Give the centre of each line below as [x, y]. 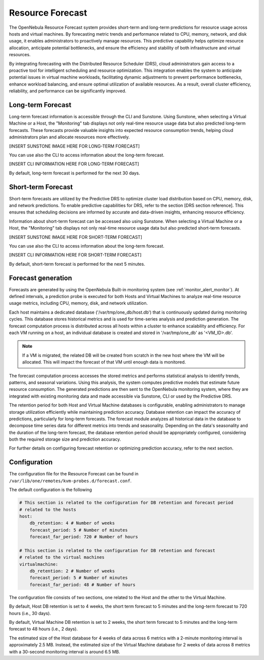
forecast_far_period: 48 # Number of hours [82, 585]
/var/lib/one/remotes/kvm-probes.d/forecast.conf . [70, 481]
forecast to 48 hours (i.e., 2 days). [44, 629]
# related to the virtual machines [62, 557]
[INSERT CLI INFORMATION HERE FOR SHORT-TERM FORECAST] [75, 255]
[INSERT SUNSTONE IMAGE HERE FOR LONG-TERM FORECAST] [75, 146]
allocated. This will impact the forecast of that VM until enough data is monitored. [104, 362]
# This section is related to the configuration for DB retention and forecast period [126, 503]
